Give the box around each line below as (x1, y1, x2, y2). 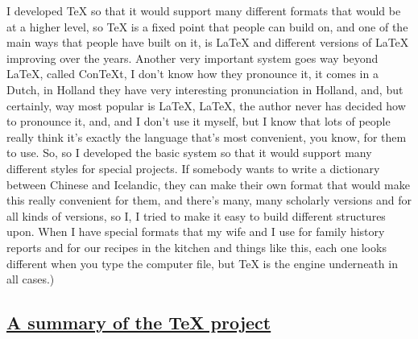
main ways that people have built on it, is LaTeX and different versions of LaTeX (6, 34, 409, 51)
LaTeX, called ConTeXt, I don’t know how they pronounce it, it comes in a (6, 65, 379, 82)
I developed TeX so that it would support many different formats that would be (6, 2, 401, 19)
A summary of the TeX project (6, 310, 271, 335)
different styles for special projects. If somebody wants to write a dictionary (6, 159, 380, 176)
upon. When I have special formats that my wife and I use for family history (6, 223, 385, 240)
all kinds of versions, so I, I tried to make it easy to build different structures (6, 207, 386, 224)
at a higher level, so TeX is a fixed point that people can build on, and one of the (6, 18, 408, 35)
